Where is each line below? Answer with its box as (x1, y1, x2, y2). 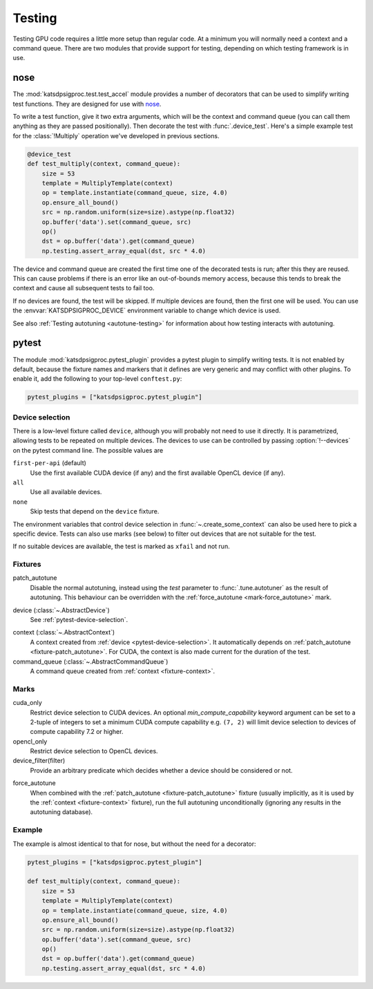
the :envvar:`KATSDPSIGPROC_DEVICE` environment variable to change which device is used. (12, 306, 281, 314)
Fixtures (12, 560, 41, 569)
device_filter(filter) (12, 757, 66, 765)
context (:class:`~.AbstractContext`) (12, 628, 115, 637)
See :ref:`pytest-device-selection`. (30, 616, 128, 624)
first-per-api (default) (12, 459, 86, 467)
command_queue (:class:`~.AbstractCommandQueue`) (12, 657, 169, 666)
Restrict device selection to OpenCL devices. (30, 747, 158, 755)
